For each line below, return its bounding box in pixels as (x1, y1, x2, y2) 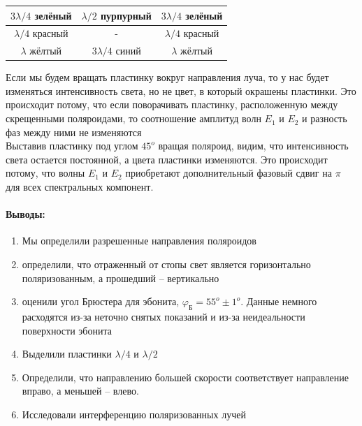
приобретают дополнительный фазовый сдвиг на (125, 166, 332, 180)
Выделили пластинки (22, 346, 112, 361)
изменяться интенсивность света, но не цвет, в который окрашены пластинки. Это (6, 83, 356, 98)
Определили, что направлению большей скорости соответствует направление (22, 369, 349, 384)
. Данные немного (240, 294, 317, 309)
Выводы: (6, 207, 45, 221)
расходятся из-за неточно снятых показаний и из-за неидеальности (22, 309, 305, 323)
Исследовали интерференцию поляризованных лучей (22, 406, 246, 421)
